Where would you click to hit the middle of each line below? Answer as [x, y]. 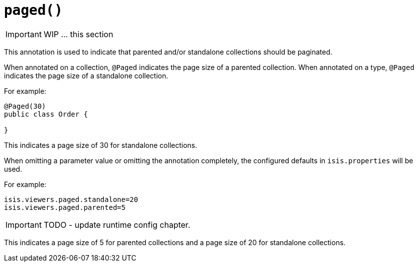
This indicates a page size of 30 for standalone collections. [101, 145]
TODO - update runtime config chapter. [117, 225]
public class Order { [46, 114]
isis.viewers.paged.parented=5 [65, 207]
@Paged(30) [25, 106]
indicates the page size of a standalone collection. [86, 75]
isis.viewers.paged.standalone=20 [71, 199]
